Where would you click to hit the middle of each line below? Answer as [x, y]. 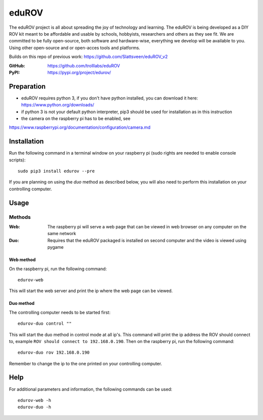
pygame [56, 247]
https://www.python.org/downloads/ [58, 105]
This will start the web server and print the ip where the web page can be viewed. [91, 291]
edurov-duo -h [34, 407]
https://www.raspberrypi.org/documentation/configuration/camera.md [80, 127]
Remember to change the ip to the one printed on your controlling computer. [85, 363]
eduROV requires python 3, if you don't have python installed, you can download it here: [110, 98]
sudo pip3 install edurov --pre [56, 171]
